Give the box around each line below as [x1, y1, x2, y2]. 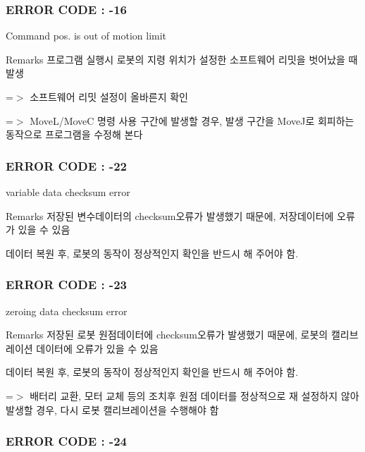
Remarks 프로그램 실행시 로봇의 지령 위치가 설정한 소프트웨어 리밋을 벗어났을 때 [6, 51, 358, 66]
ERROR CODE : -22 [6, 157, 127, 174]
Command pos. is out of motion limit [6, 28, 167, 43]
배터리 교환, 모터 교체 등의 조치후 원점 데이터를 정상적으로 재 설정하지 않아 [30, 388, 359, 403]
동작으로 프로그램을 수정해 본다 [6, 127, 143, 142]
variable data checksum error [6, 185, 130, 199]
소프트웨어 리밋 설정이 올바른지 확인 [30, 90, 188, 104]
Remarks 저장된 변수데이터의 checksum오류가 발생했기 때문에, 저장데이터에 [6, 208, 334, 223]
